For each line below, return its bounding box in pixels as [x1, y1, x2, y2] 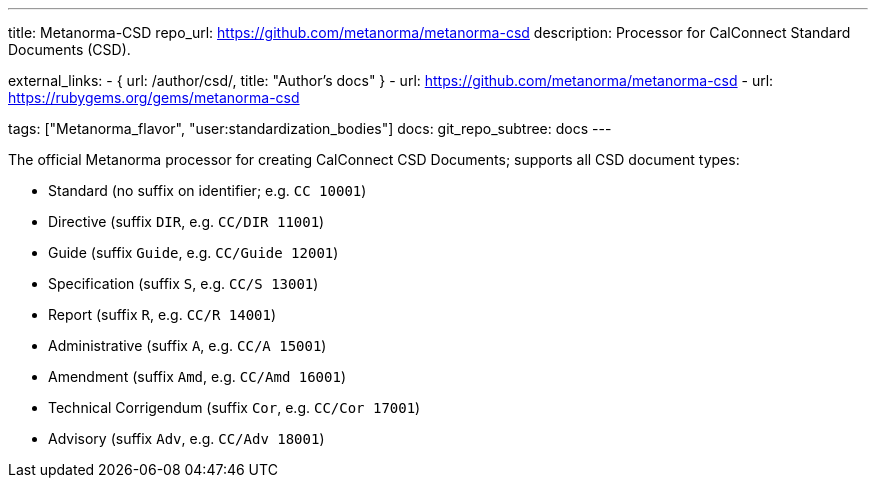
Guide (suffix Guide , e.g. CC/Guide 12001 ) [48, 244, 339, 261]
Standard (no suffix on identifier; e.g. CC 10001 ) [48, 182, 367, 199]
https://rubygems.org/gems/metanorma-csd [8, 89, 300, 106]
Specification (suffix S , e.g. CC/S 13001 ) [48, 275, 319, 292]
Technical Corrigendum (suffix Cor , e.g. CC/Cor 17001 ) [48, 399, 421, 416]
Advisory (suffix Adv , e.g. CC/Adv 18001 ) [48, 430, 325, 447]
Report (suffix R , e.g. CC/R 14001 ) [48, 306, 277, 323]
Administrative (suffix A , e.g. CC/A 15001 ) [48, 337, 327, 354]
